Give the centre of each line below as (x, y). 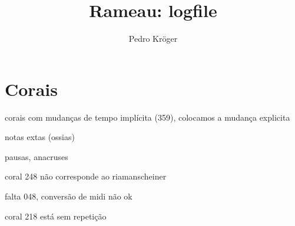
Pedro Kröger (153, 39)
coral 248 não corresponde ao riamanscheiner (86, 176)
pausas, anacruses (37, 156)
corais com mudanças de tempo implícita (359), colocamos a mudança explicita (147, 117)
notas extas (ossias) (40, 137)
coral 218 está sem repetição (56, 216)
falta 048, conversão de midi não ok (69, 196)
